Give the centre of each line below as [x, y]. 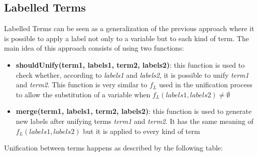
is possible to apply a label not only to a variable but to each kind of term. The [126, 38]
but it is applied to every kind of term [142, 131]
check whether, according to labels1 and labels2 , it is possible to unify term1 [132, 74]
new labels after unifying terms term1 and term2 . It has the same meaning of [135, 121]
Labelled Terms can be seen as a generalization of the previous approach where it [129, 28]
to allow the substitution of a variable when [83, 94]
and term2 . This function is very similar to [82, 85]
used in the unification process [206, 85]
